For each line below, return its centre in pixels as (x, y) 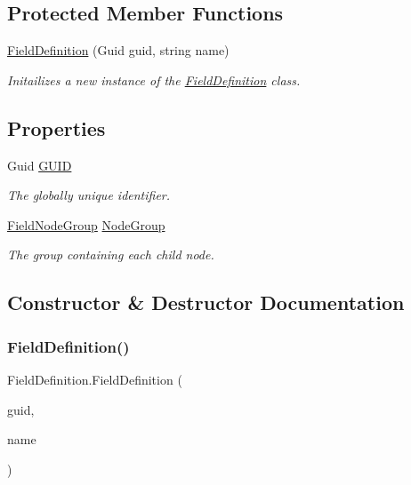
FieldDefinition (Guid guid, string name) (118, 50)
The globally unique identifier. (89, 195)
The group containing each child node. (111, 254)
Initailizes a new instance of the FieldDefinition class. (154, 80)
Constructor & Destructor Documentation (206, 302)
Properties (56, 127)
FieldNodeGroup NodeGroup (86, 224)
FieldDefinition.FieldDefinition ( (95, 379)
